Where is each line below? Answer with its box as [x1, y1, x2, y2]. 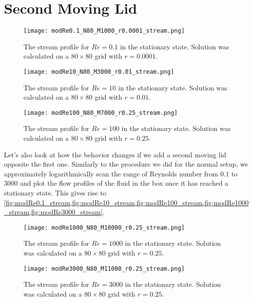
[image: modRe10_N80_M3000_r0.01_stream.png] [23, 68, 174, 75]
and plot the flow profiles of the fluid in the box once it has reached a [20, 178, 229, 188]
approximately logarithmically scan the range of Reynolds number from [4, 168, 218, 178]
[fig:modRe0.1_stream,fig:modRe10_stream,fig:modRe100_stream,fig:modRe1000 [4, 197, 249, 207]
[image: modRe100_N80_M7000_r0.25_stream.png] [23, 109, 178, 116]
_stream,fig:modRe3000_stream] [4, 207, 103, 217]
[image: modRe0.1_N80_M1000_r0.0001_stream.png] [23, 27, 185, 35]
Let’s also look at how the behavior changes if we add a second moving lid [4, 149, 227, 159]
